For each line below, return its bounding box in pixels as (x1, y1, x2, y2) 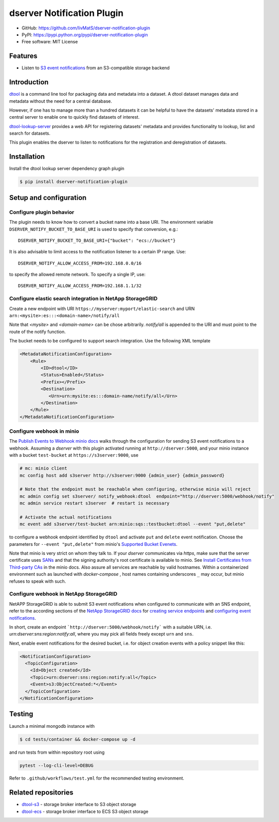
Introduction (9, 78, 49, 87)
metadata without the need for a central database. (9, 98, 112, 104)
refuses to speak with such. (9, 578, 66, 584)
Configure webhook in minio (9, 428, 79, 435)
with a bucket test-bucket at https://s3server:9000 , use (9, 452, 139, 458)
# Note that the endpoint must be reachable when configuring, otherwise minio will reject (19, 487, 251, 492)
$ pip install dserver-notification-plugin (19, 179, 128, 184)
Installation (9, 153, 45, 161)
